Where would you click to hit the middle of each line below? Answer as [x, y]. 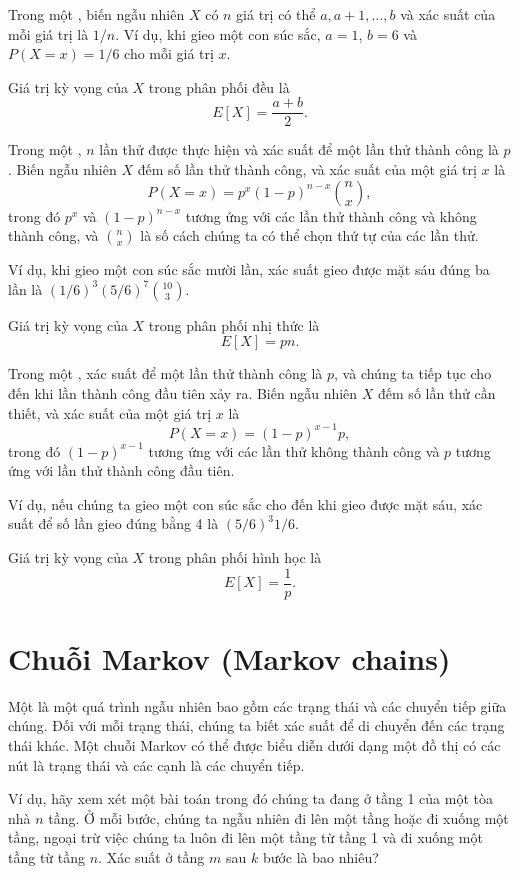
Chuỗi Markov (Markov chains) [229, 657]
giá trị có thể [276, 14]
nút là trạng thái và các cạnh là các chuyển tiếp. [156, 764]
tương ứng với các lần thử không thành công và [294, 450]
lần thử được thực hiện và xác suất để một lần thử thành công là [299, 149]
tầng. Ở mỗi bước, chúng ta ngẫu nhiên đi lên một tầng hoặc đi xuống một [278, 817]
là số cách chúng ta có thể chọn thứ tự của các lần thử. [309, 235]
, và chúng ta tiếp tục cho [413, 373]
